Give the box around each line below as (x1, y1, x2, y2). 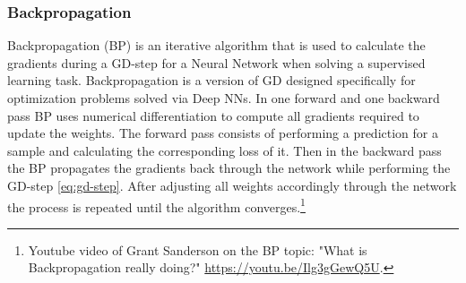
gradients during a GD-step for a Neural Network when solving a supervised (7, 53, 426, 72)
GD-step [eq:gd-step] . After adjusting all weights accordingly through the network (7, 176, 457, 194)
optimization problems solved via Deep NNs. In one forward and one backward (7, 89, 440, 107)
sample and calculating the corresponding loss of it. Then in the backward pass (7, 141, 442, 159)
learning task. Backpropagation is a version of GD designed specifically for (7, 71, 416, 90)
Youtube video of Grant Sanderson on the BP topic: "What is (28, 240, 367, 259)
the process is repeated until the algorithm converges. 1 (7, 194, 306, 216)
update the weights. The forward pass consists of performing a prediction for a (7, 124, 438, 142)
